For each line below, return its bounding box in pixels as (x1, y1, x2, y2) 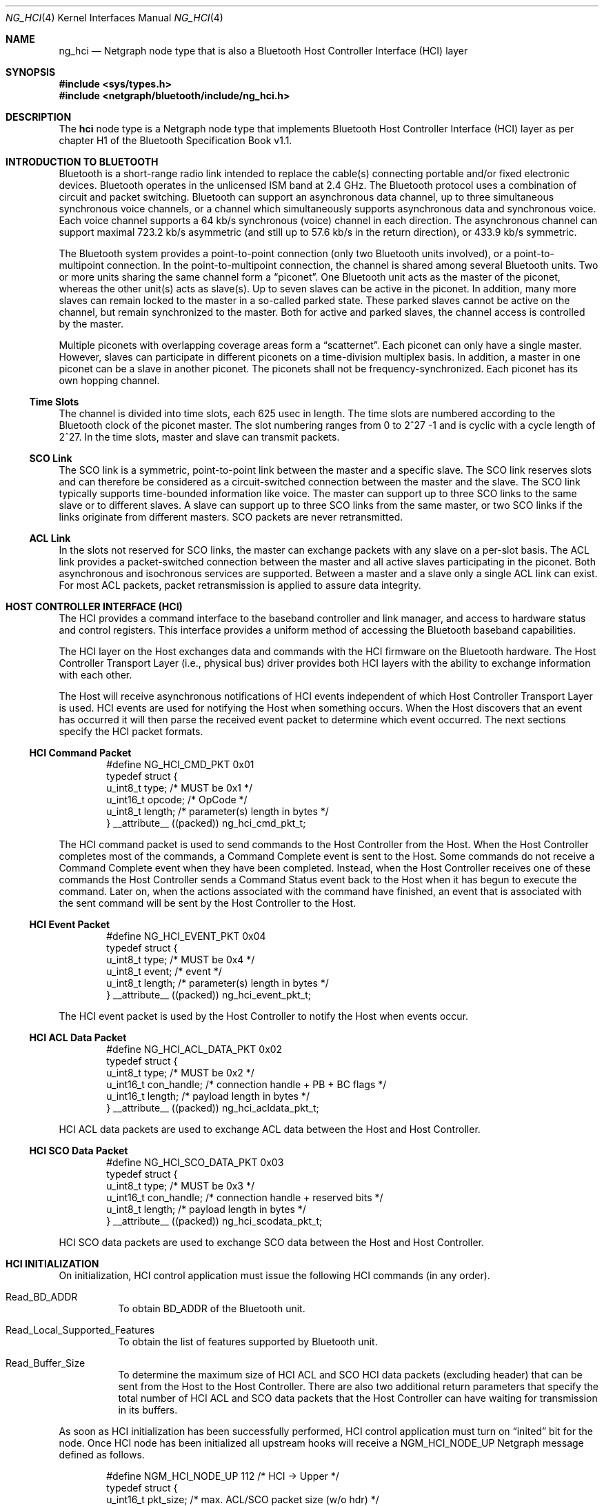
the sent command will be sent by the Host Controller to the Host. (59, 897, 356, 909)
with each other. (59, 669, 132, 681)
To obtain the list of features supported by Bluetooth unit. (118, 1336, 378, 1347)
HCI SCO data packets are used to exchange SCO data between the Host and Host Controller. (59, 1236, 484, 1248)
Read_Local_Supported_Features (6, 1324, 155, 1336)
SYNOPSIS (6, 66, 56, 78)
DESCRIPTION (6, 111, 72, 123)
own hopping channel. (59, 374, 160, 386)
